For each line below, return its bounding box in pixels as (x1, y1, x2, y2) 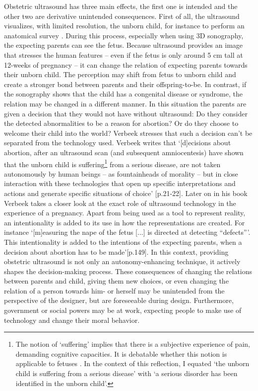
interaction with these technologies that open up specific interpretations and (4, 178, 236, 189)
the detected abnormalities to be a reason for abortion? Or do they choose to (4, 118, 239, 128)
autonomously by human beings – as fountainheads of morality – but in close (4, 168, 238, 179)
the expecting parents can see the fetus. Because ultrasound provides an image (4, 40, 243, 50)
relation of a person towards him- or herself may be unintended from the (4, 285, 225, 295)
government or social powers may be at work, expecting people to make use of (4, 305, 242, 315)
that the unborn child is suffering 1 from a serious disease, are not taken (4, 157, 221, 169)
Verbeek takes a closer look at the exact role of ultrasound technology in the (4, 197, 236, 208)
